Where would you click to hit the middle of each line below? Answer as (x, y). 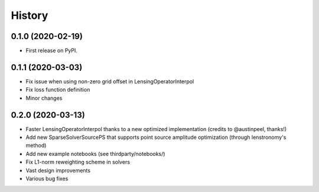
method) (36, 145)
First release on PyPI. (52, 51)
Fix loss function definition (58, 90)
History (30, 15)
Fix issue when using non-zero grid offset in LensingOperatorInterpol (110, 81)
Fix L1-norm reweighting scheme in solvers (78, 162)
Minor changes (44, 98)
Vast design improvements (58, 170)
